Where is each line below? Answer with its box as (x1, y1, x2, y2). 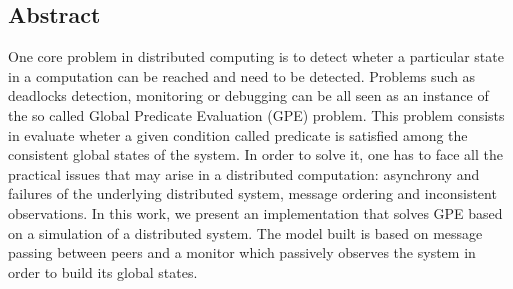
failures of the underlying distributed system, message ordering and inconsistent (8, 183, 497, 204)
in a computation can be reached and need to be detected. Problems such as (8, 65, 476, 86)
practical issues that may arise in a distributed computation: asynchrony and (8, 163, 480, 184)
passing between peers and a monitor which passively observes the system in (8, 242, 476, 263)
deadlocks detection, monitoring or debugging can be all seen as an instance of (8, 85, 489, 106)
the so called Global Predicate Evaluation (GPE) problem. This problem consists (8, 104, 505, 125)
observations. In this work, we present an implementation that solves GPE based (8, 202, 503, 223)
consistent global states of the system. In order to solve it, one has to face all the (8, 144, 503, 165)
